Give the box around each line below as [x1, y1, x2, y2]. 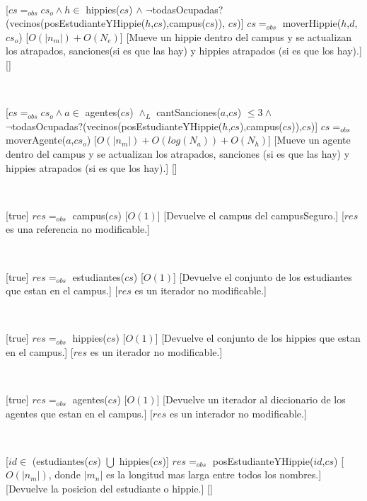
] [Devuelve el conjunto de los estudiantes [173, 269, 352, 284]
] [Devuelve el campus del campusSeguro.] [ [157, 207, 344, 222]
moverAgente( [6, 132, 66, 147]
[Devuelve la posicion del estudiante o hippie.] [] [6, 481, 213, 496]
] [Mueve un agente [268, 132, 351, 147]
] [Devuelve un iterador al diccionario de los [156, 392, 346, 407]
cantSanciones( [156, 105, 221, 120]
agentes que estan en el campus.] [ [6, 405, 153, 420]
